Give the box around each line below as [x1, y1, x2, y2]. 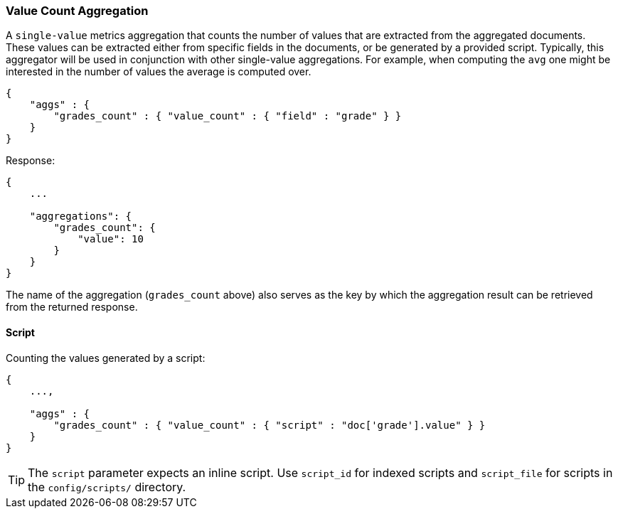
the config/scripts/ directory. [28, 479, 186, 494]
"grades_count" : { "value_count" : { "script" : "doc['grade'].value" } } [53, 419, 486, 431]
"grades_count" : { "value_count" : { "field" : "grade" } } [53, 110, 402, 122]
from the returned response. [6, 301, 138, 314]
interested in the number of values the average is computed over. [6, 65, 311, 78]
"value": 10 [78, 233, 144, 245]
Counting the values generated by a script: [6, 351, 206, 364]
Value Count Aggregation [6, 4, 149, 18]
